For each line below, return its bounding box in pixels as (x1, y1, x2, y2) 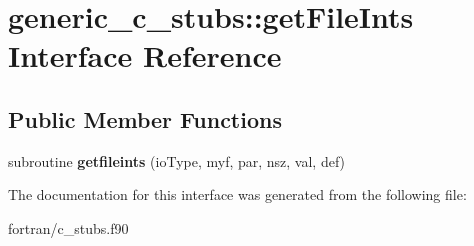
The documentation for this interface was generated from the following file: (8, 184, 467, 205)
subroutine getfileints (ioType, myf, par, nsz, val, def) (8, 150, 346, 171)
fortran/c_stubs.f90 (8, 217, 129, 238)
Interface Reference (8, 35, 282, 76)
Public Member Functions (8, 103, 282, 134)
